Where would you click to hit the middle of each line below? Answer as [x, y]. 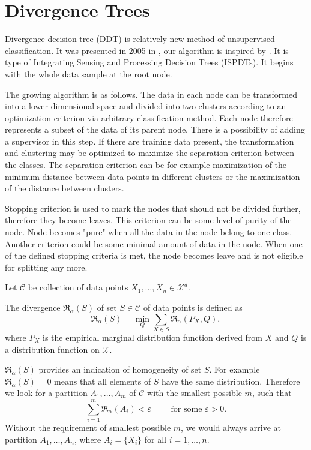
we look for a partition [46, 393]
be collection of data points [78, 287]
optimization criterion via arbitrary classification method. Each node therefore [149, 117]
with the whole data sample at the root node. [89, 73]
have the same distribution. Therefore [231, 381]
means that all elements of [103, 381]
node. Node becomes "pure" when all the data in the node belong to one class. [149, 232]
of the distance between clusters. [65, 188]
